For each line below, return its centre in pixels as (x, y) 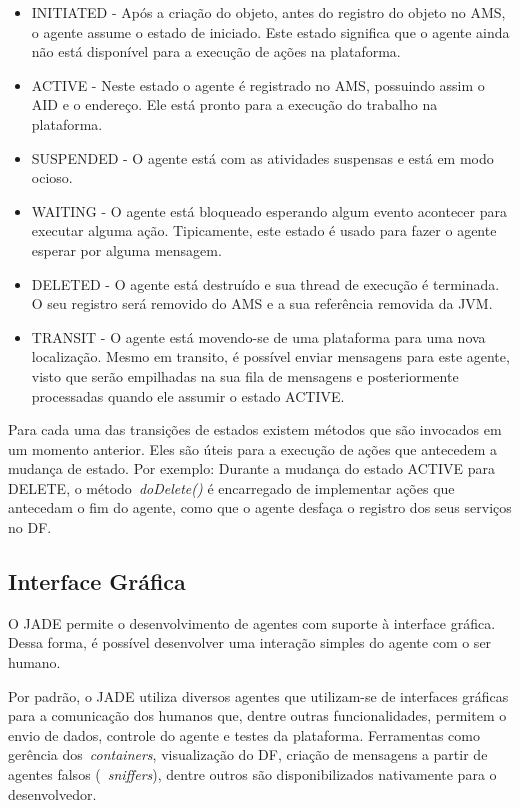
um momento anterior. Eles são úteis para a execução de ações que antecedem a (252, 448)
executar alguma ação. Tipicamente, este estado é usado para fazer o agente (264, 230)
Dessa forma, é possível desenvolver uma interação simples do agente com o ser (250, 642)
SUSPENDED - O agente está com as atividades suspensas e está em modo (262, 157)
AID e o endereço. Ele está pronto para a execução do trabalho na (234, 104)
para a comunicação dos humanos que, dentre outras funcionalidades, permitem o (257, 715)
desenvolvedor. (52, 793)
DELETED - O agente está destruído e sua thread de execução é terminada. (265, 283)
